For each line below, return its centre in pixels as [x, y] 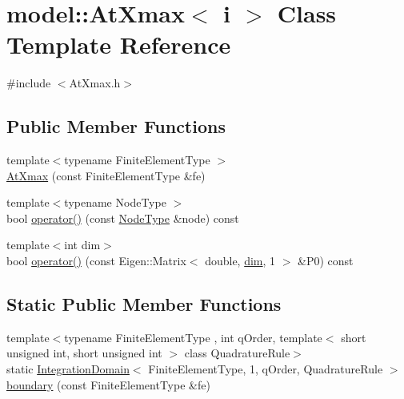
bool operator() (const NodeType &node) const [123, 218]
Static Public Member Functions [144, 304]
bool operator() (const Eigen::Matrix [96, 261]
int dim [82, 245]
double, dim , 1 [240, 261]
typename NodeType [115, 202]
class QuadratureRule [237, 353]
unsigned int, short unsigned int [84, 353]
